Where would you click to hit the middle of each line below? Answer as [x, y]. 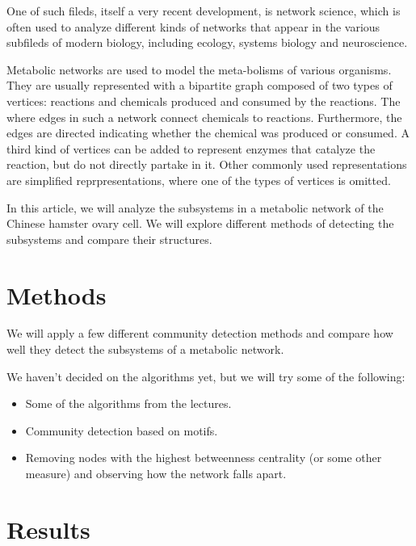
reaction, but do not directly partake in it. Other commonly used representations [207, 164]
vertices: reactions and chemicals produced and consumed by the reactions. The [204, 101]
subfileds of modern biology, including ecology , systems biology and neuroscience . [207, 42]
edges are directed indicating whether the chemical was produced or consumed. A [208, 133]
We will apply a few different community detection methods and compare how [200, 333]
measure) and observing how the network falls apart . [156, 473]
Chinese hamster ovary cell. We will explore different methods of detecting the [200, 223]
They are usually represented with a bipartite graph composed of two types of [200, 85]
